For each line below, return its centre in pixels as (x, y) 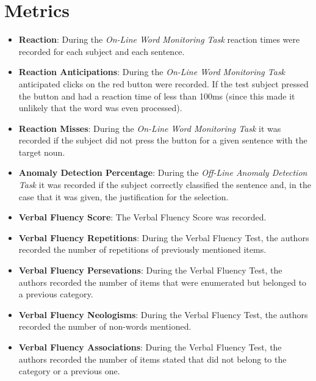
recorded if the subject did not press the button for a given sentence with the (163, 140)
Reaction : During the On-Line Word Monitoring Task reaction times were (159, 39)
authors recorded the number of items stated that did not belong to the (153, 359)
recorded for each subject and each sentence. (102, 51)
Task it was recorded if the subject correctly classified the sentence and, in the (165, 185)
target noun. (42, 152)
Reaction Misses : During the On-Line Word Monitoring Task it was (150, 128)
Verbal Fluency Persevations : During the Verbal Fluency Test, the (150, 270)
